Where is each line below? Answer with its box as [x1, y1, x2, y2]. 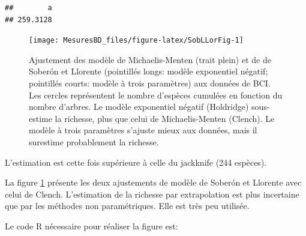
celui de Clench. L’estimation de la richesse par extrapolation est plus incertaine [5, 187, 299, 200]
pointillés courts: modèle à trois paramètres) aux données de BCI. [29, 77, 271, 89]
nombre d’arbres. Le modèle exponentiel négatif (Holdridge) [29, 100, 249, 113]
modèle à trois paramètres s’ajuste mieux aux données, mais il [29, 124, 257, 136]
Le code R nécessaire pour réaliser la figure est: [5, 219, 178, 232]
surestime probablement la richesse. [29, 136, 159, 148]
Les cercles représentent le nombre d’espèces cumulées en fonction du [29, 88, 283, 101]
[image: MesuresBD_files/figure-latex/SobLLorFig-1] [29, 36, 244, 45]
